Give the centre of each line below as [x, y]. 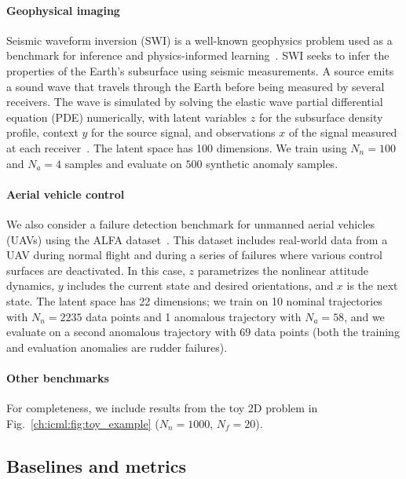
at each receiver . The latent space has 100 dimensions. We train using [177, 147]
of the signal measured [343, 132]
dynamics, [31, 285]
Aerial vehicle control [66, 194]
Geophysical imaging [63, 10]
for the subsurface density [321, 117]
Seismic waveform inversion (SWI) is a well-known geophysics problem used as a [199, 40]
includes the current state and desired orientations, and [200, 285]
